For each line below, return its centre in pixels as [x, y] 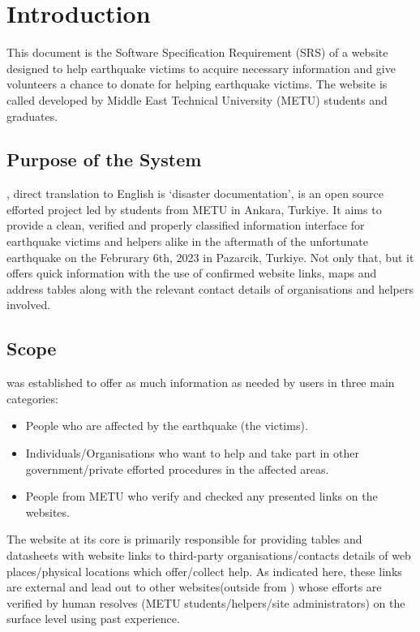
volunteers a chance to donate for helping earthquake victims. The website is [197, 84]
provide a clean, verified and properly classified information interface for [186, 225]
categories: [32, 398]
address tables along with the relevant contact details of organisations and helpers [210, 288]
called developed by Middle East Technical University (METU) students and [197, 99]
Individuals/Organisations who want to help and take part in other [192, 453]
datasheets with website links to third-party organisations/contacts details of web [209, 555]
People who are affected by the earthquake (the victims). [167, 426]
